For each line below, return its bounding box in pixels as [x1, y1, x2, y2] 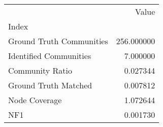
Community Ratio [8, 65, 73, 76]
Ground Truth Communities [8, 35, 108, 47]
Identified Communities [8, 50, 91, 61]
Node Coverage [8, 94, 62, 106]
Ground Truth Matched [8, 79, 92, 91]
